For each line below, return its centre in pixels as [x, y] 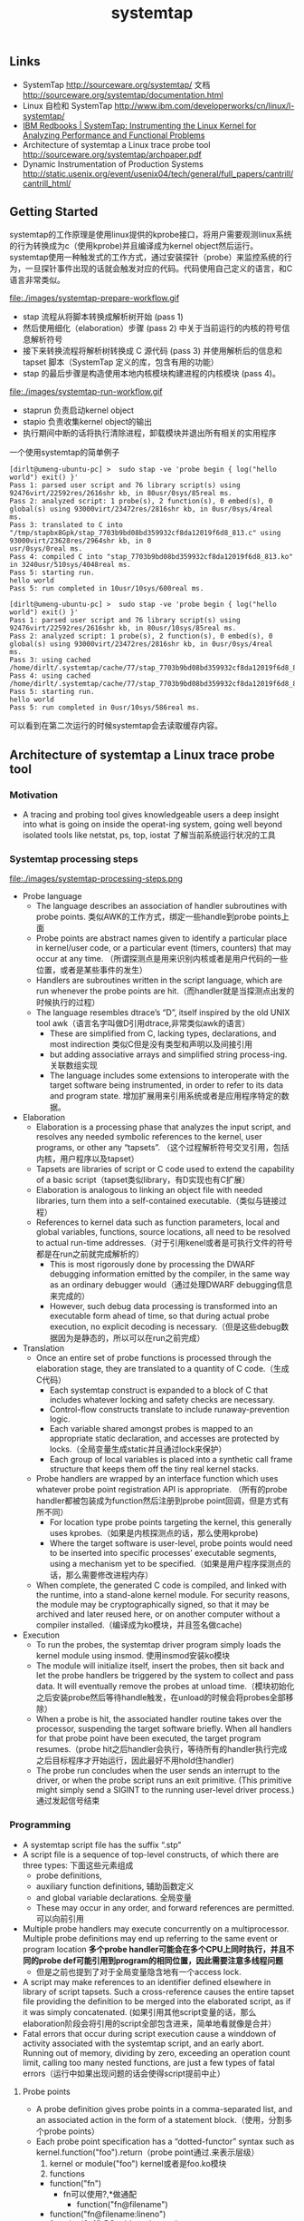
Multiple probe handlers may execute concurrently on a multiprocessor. [156, 1928]
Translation [43, 1348]
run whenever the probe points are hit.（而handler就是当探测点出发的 [165, 991]
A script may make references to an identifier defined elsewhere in [147, 1981]
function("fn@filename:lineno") [108, 2214]
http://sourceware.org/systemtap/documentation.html [123, 94]
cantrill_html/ [47, 183]
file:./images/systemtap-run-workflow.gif [86, 392]
